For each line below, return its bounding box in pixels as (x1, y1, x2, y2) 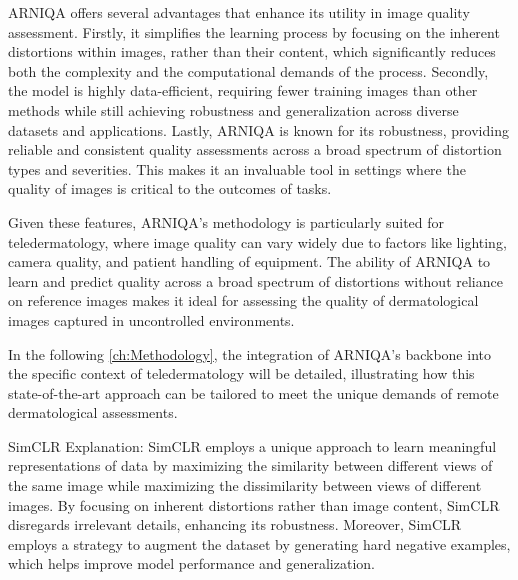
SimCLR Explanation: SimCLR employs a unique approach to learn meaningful (8, 435, 497, 456)
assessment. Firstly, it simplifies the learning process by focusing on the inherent (8, 21, 500, 42)
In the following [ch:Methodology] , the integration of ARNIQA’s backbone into (8, 343, 491, 364)
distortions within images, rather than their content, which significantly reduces (8, 41, 496, 62)
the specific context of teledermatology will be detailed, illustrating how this (8, 363, 475, 384)
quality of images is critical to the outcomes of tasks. (8, 178, 332, 199)
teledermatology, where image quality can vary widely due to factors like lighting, (8, 231, 507, 252)
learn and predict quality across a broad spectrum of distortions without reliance (8, 270, 503, 291)
